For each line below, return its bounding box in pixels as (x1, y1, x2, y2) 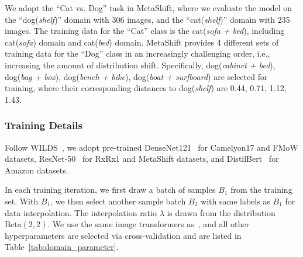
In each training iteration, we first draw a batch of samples (5, 183, 216, 196)
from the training (230, 183, 292, 196)
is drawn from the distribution (167, 206, 276, 218)
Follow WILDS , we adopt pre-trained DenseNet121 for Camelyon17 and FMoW (5, 141, 298, 153)
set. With (5, 195, 39, 207)
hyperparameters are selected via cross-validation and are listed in (5, 229, 242, 241)
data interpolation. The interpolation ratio (5, 206, 157, 218)
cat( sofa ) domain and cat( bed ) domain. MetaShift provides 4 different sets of (5, 36, 279, 48)
